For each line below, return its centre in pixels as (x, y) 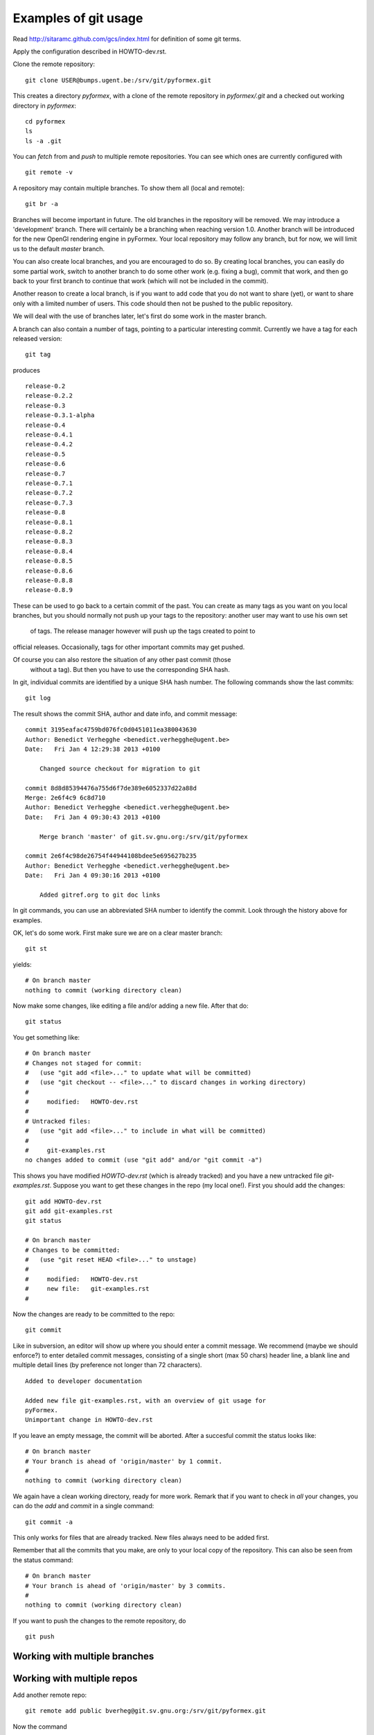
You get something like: (46, 1037)
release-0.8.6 (49, 570)
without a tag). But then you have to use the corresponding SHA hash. (130, 669)
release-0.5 (45, 454)
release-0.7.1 (49, 483)
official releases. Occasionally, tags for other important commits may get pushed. (129, 647)
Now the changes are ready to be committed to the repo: (94, 1314)
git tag (38, 355)
